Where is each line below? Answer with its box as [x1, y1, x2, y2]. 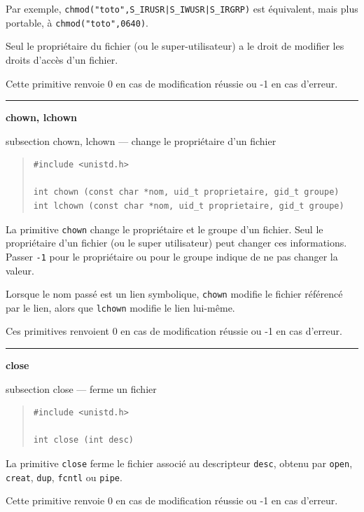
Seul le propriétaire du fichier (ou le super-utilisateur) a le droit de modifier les [6, 39, 344, 53]
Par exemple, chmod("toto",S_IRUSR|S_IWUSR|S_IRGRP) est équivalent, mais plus [6, 1, 358, 15]
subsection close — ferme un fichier [6, 381, 157, 396]
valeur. [6, 263, 34, 277]
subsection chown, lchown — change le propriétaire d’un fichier [6, 133, 276, 148]
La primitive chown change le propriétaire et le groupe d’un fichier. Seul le [6, 221, 323, 236]
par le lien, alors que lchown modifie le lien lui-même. [6, 300, 235, 314]
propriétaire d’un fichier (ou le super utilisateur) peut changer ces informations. [6, 235, 347, 250]
